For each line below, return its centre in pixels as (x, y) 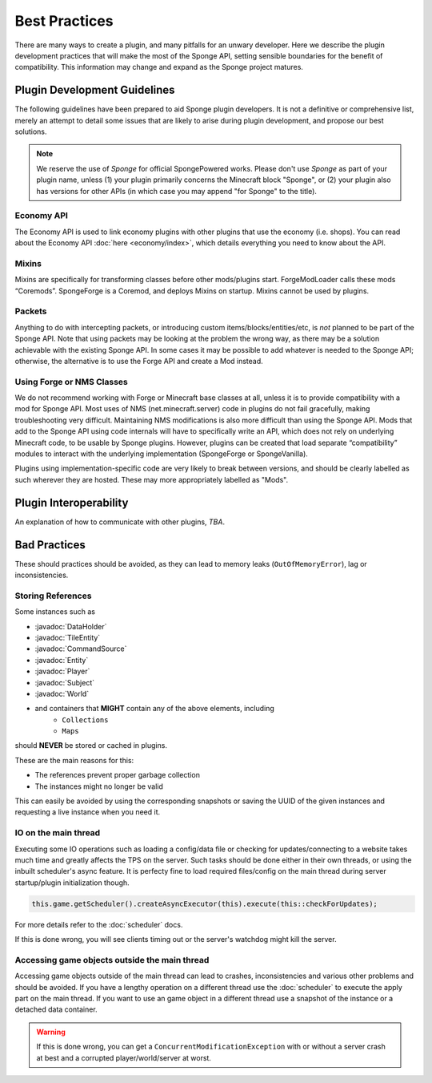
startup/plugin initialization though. (72, 883)
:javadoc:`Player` (62, 671)
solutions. (31, 131)
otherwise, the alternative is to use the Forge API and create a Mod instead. (139, 361)
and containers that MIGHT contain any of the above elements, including (155, 709)
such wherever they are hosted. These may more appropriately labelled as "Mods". (152, 479)
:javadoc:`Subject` (65, 682)
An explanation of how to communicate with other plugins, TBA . (120, 522)
